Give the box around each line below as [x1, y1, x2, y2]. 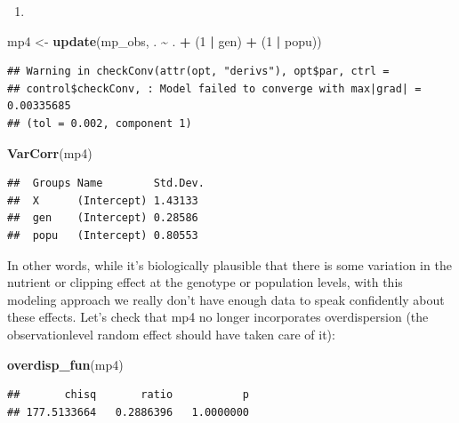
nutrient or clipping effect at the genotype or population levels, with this [7, 273, 403, 291]
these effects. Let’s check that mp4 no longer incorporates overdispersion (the [7, 307, 429, 326]
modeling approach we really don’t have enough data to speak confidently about [7, 290, 445, 308]
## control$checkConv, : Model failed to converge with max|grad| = [7, 82, 422, 95]
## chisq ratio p [7, 388, 250, 402]
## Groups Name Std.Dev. [7, 177, 205, 190]
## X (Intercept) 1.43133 [7, 194, 198, 207]
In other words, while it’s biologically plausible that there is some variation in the [7, 255, 452, 274]
